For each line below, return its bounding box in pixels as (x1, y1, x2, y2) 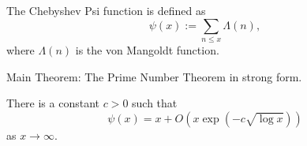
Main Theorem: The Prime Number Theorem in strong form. (6, 68, 302, 84)
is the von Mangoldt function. (75, 41, 219, 58)
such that (132, 95, 178, 111)
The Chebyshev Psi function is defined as (6, 2, 206, 18)
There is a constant (6, 95, 100, 111)
